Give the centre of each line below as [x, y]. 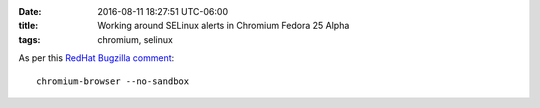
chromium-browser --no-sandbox [113, 81]
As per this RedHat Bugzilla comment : [96, 58]
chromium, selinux [135, 39]
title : [28, 26]
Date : [30, 11]
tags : [29, 39]
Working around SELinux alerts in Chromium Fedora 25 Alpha [223, 26]
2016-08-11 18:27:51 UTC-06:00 [163, 11]
